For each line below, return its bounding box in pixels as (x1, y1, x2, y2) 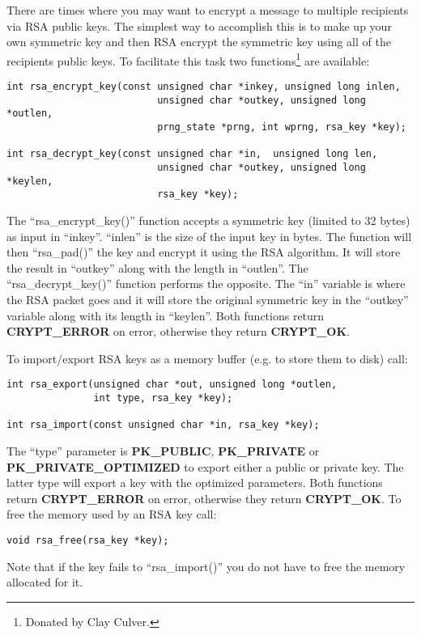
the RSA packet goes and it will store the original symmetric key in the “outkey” (6, 290, 409, 307)
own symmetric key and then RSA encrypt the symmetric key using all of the (6, 33, 391, 50)
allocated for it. (6, 574, 83, 591)
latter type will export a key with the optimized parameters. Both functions (6, 474, 383, 491)
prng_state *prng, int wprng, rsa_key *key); (157, 121, 406, 133)
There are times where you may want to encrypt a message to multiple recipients (6, 2, 409, 18)
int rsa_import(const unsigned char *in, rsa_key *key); (6, 419, 320, 431)
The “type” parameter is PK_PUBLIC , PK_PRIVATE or (6, 442, 320, 459)
